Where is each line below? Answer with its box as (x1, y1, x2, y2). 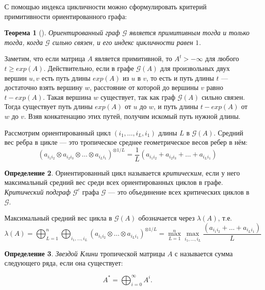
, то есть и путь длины (146, 72, 214, 83)
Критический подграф (4, 186, 71, 197)
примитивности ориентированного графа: (4, 11, 127, 21)
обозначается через (138, 213, 195, 223)
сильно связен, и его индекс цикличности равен (52, 37, 193, 47)
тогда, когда (4, 37, 43, 47)
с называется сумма (175, 248, 233, 258)
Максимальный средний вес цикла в (4, 213, 112, 223)
